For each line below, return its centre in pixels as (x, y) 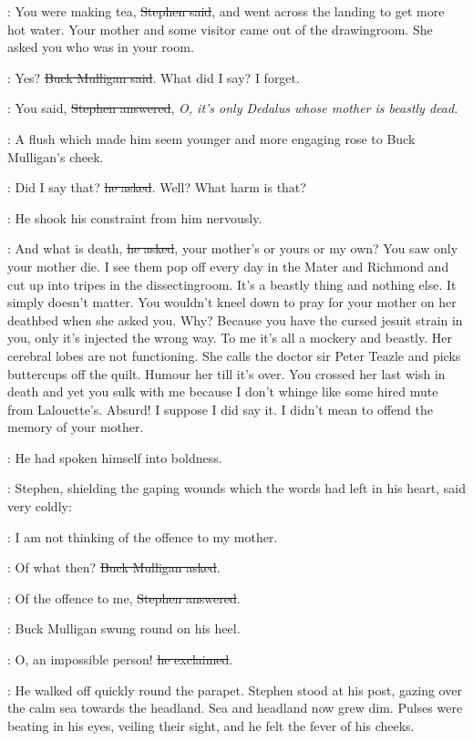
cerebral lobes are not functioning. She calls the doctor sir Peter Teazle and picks (234, 355)
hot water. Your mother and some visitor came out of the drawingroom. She (220, 29)
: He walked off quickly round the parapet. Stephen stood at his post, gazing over (235, 690)
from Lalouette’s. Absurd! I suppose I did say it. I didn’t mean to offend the (220, 409)
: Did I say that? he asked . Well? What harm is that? (157, 187)
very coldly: (40, 506)
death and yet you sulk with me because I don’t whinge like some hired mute (223, 391)
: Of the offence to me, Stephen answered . (124, 597)
